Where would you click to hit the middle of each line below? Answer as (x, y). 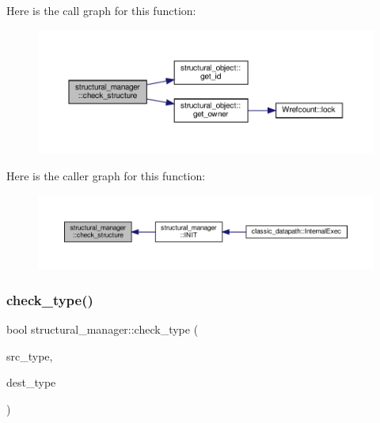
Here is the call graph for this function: (101, 10)
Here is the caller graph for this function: (106, 176)
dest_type (31, 382)
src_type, (30, 355)
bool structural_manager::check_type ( (103, 329)
